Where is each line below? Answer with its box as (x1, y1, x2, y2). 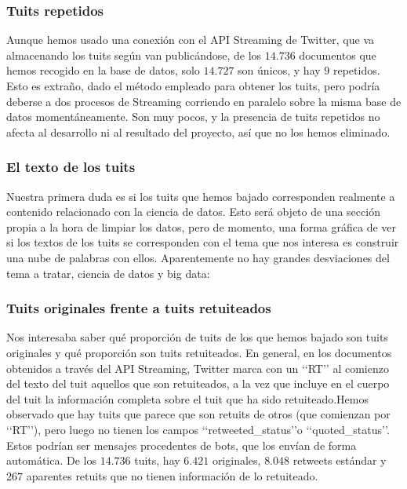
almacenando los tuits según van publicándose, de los (6, 46, 262, 63)
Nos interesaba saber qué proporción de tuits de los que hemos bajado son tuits (6, 329, 388, 345)
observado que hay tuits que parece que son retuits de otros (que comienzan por (6, 406, 391, 422)
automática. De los (6, 452, 96, 469)
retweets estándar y (293, 452, 387, 469)
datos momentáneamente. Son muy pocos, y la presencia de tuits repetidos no (6, 108, 380, 125)
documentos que (299, 46, 376, 63)
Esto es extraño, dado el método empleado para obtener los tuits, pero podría (6, 78, 380, 93)
